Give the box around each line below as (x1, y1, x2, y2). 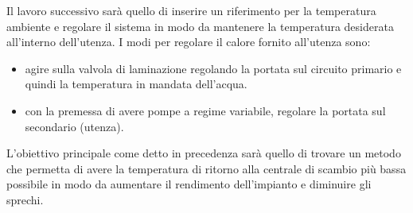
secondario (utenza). (25, 118, 124, 134)
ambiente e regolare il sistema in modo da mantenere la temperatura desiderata (6, 17, 394, 34)
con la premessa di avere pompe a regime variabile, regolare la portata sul (25, 102, 386, 118)
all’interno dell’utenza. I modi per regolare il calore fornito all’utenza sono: (6, 33, 371, 50)
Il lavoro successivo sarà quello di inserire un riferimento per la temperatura (6, 2, 376, 18)
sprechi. (6, 191, 44, 207)
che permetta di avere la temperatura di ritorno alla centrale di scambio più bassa (6, 160, 407, 176)
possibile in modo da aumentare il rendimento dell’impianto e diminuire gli (6, 176, 372, 192)
